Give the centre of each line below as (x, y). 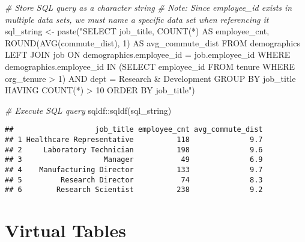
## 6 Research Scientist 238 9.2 (134, 190)
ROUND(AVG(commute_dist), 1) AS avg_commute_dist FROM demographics (152, 42)
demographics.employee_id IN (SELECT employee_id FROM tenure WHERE (150, 66)
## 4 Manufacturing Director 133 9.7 (134, 169)
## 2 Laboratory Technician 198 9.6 (134, 150)
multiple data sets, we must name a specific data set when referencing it (137, 19)
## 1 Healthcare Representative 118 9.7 (134, 140)
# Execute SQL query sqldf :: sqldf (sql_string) (88, 110)
